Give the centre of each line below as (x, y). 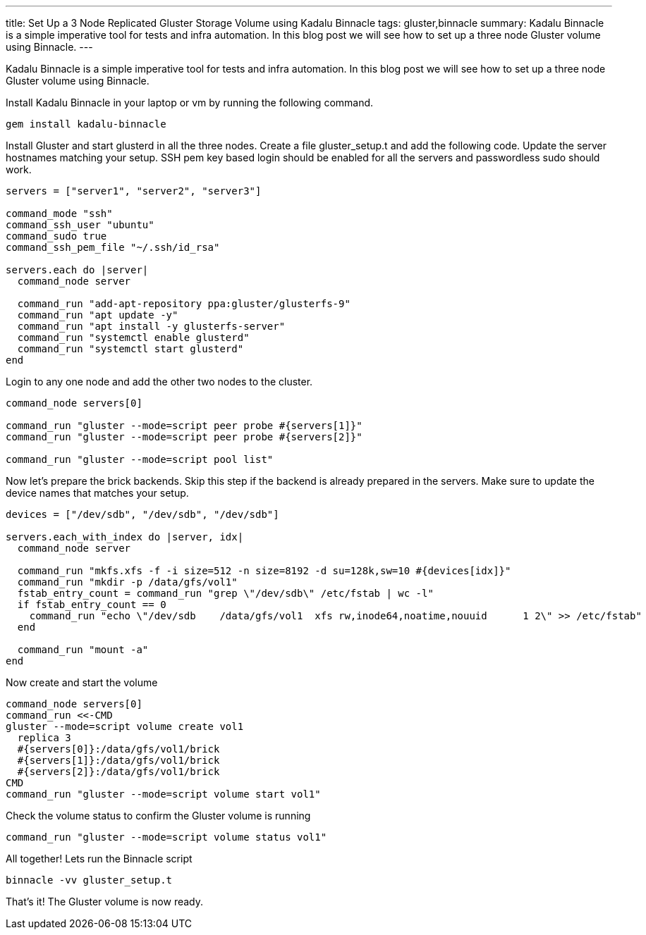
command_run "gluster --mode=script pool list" (140, 459)
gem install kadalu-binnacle (86, 124)
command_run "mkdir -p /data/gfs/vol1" (127, 582)
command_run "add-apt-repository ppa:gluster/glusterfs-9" (184, 304)
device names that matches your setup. (97, 493)
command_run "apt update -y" (98, 315)
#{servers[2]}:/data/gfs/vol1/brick (118, 772)
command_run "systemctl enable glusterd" (133, 338)
